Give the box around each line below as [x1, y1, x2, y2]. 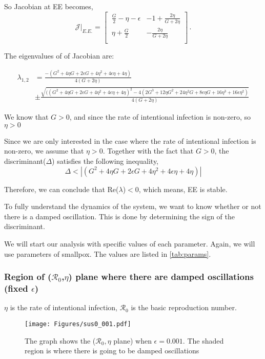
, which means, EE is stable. [138, 183, 228, 194]
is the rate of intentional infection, [10, 302, 117, 313]
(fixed [4, 282, 28, 295]
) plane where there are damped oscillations [68, 270, 254, 283]
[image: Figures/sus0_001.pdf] [25, 320, 131, 328]
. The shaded [182, 335, 224, 346]
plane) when [113, 335, 152, 346]
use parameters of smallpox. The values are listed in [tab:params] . [4, 248, 211, 259]
